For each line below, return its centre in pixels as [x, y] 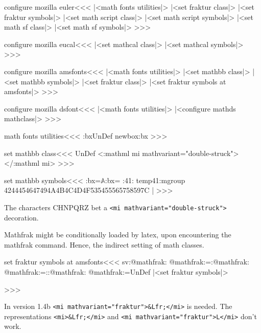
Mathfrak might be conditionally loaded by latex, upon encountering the [118, 235]
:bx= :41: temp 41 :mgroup [145, 180]
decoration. [21, 217]
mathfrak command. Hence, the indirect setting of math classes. [104, 244]
